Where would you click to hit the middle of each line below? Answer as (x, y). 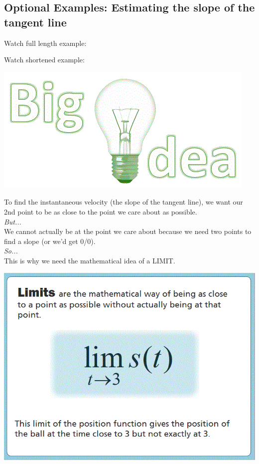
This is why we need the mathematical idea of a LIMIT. (90, 260)
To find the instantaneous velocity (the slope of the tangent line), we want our (124, 202)
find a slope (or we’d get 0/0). (50, 241)
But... (13, 221)
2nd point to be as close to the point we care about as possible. (101, 211)
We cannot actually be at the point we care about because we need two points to (128, 231)
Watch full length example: (45, 43)
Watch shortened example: (44, 60)
